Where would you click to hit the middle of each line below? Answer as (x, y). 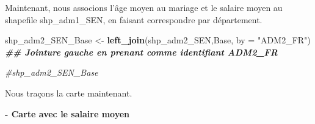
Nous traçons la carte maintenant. (69, 93)
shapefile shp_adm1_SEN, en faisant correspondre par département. (134, 19)
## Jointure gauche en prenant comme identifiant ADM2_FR (141, 52)
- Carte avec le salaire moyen (67, 113)
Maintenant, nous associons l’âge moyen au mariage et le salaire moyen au (144, 7)
